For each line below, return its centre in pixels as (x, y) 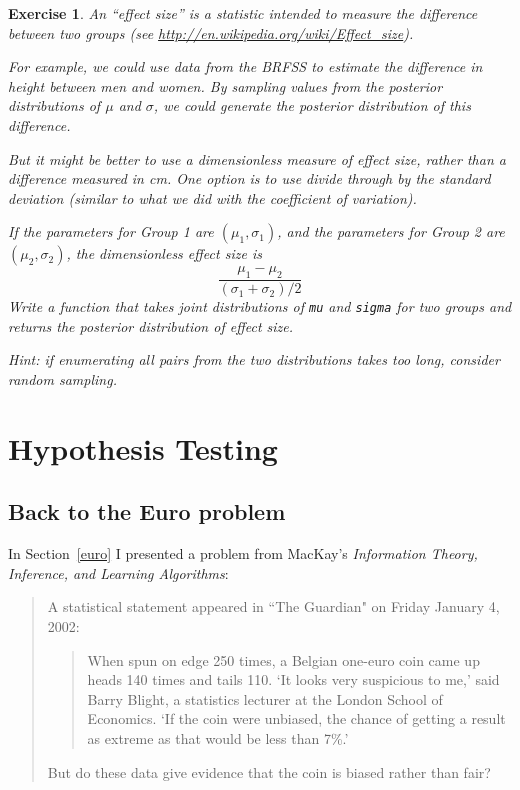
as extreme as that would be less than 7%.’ (218, 737)
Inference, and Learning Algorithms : (118, 572)
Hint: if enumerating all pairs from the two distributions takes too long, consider (254, 359)
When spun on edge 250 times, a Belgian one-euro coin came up (283, 659)
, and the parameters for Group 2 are (391, 231)
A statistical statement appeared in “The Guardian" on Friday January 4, (273, 606)
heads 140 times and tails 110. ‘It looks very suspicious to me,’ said (293, 679)
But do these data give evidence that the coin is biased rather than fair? (269, 771)
